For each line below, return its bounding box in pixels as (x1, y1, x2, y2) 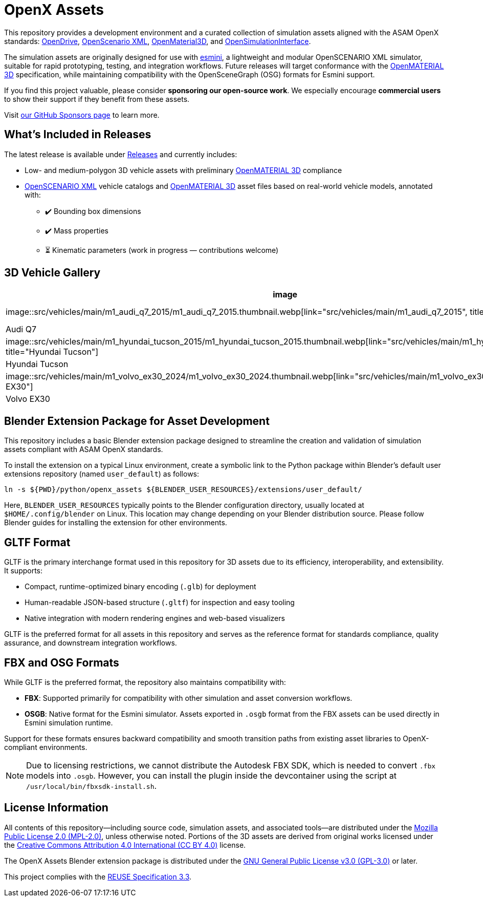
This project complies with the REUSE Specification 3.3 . (4, 872, 192, 881)
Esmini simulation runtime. (25, 718, 113, 727)
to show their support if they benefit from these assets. (4, 94, 190, 103)
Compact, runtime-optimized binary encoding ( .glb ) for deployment (25, 582, 256, 591)
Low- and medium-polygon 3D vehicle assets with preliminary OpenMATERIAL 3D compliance (25, 165, 342, 175)
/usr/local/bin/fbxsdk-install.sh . (26, 780, 157, 791)
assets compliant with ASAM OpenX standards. (4, 445, 163, 454)
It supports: (4, 566, 43, 575)
